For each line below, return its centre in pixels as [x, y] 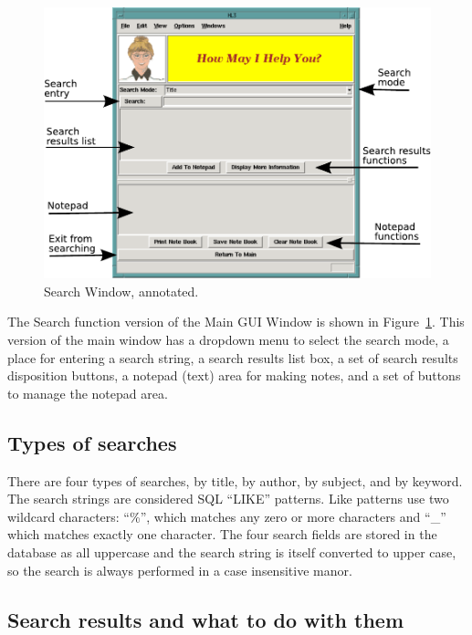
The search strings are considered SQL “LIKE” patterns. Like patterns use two [228, 499]
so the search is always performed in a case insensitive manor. [180, 570]
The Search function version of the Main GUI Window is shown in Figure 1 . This [236, 322]
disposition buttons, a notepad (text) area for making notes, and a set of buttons [234, 375]
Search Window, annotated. [121, 291]
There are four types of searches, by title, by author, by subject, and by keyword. [235, 480]
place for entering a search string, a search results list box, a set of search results [233, 357]
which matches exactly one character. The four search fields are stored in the [222, 534]
